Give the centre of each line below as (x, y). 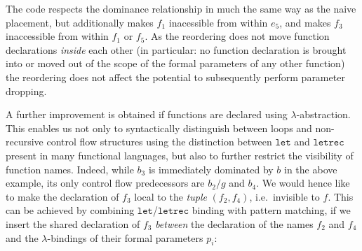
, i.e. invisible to (284, 196)
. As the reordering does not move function (237, 36)
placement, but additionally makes (80, 22)
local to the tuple (170, 196)
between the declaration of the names (234, 223)
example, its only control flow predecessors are (105, 183)
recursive (25, 142)
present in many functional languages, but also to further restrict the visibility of (180, 155)
